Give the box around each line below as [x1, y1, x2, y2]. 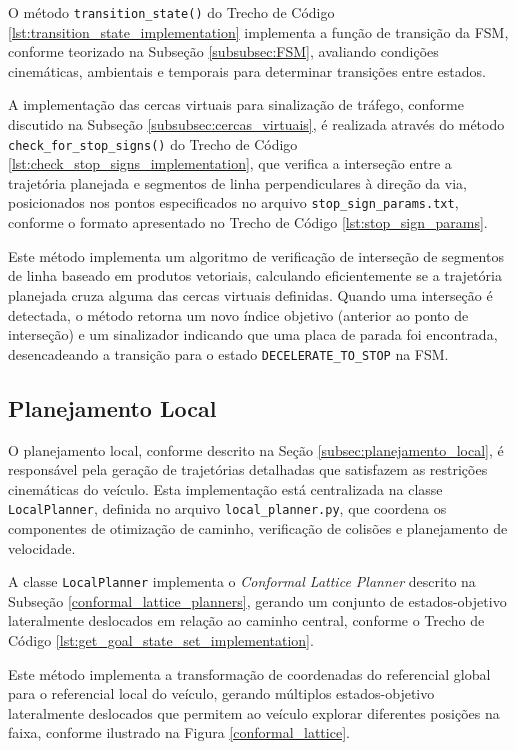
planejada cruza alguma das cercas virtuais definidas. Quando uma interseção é [8, 284, 493, 305]
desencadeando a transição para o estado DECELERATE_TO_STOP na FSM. [8, 343, 449, 364]
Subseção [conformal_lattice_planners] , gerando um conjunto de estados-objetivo [8, 590, 507, 611]
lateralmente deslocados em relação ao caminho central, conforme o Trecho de [8, 610, 485, 631]
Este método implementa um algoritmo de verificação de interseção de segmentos [8, 245, 504, 266]
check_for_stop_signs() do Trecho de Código [8, 133, 298, 154]
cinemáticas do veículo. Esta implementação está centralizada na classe [8, 478, 443, 499]
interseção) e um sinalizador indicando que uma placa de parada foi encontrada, [8, 324, 498, 345]
